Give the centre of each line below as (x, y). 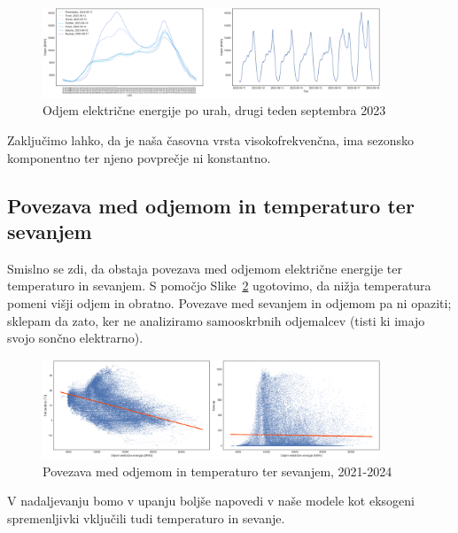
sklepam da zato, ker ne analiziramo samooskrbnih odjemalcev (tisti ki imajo (216, 320)
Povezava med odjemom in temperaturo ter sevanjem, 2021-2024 (217, 471)
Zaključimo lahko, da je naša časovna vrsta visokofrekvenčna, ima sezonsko (211, 140)
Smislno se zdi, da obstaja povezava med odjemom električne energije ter (205, 268)
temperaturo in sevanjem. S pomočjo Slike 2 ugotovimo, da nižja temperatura (219, 286)
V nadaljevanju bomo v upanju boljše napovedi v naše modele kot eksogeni (211, 501)
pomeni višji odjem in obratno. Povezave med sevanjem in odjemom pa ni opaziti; (229, 303)
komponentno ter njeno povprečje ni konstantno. (139, 157)
